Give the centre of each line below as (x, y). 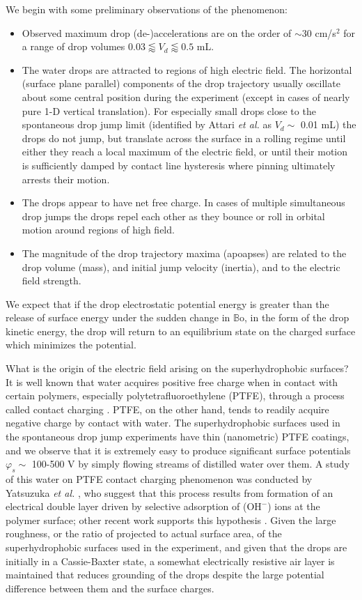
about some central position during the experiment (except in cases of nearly (186, 97)
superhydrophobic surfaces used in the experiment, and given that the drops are (176, 547)
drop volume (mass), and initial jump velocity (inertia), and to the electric (181, 267)
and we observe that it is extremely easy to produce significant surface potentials (178, 450)
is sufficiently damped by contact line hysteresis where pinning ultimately (179, 165)
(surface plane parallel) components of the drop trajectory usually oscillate (181, 83)
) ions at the (294, 506)
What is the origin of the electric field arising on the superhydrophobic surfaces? (177, 368)
